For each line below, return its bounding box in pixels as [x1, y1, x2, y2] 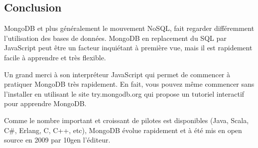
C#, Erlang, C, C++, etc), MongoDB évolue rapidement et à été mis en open [4, 125, 242, 135]
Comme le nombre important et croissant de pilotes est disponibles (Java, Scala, [4, 115, 249, 125]
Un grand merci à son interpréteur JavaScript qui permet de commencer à [4, 69, 231, 79]
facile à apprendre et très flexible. [4, 52, 106, 62]
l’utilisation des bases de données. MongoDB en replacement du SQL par [4, 32, 227, 43]
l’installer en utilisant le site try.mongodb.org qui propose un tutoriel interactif [4, 88, 245, 99]
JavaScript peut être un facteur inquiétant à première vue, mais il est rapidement [4, 42, 253, 53]
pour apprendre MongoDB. [4, 98, 87, 109]
